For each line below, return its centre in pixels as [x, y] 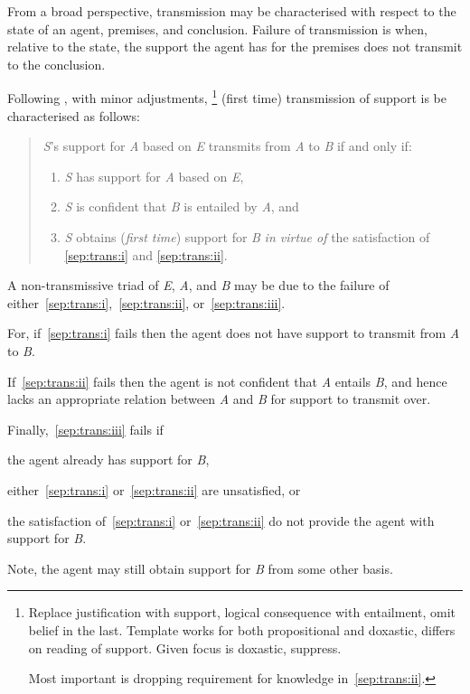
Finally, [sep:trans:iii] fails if [85, 429]
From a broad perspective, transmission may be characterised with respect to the [232, 11]
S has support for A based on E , [154, 176]
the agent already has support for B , [108, 460]
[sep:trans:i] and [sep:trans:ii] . [146, 254]
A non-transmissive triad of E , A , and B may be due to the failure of [198, 285]
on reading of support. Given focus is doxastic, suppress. [185, 647]
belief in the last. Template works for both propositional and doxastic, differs [242, 629]
